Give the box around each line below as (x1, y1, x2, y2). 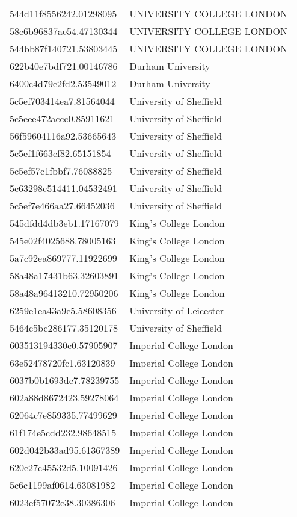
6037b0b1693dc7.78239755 (10, 373, 120, 387)
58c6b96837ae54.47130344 (10, 24, 118, 38)
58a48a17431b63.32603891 (10, 268, 119, 282)
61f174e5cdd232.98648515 (10, 426, 117, 439)
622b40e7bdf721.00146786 (10, 59, 118, 73)
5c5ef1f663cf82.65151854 (10, 146, 111, 160)
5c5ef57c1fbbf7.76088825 (10, 164, 112, 178)
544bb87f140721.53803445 (10, 42, 118, 55)
